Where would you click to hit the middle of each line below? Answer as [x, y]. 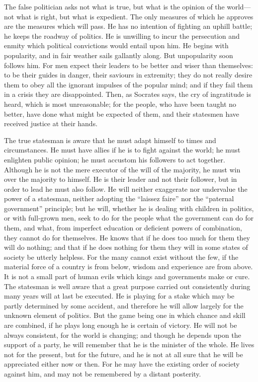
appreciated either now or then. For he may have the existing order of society [122, 364]
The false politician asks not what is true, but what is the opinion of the [114, 6]
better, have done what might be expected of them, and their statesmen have [122, 114]
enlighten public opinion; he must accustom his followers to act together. [115, 159]
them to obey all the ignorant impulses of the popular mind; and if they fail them [129, 84]
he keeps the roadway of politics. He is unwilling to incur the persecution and [122, 36]
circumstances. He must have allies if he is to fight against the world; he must [122, 150]
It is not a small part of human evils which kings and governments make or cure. [127, 276]
